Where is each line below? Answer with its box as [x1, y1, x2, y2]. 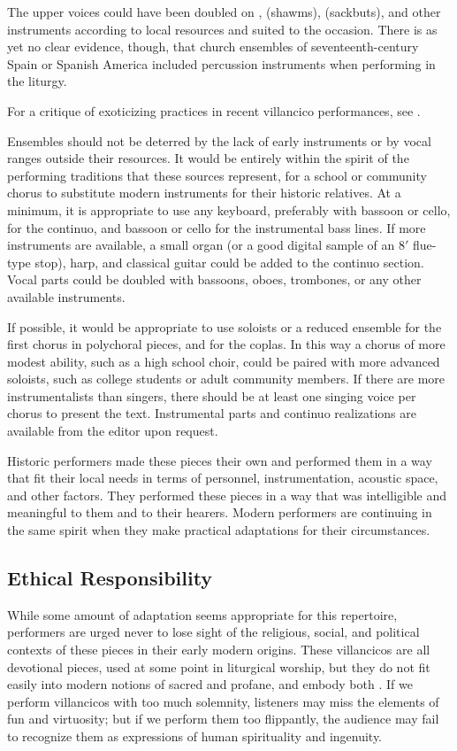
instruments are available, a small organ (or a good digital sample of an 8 [7, 236, 406, 254]
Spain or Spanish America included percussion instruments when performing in [7, 54, 436, 73]
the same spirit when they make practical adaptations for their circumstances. [7, 521, 430, 539]
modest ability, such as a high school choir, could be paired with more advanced [7, 352, 440, 370]
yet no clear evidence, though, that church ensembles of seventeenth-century [7, 37, 419, 56]
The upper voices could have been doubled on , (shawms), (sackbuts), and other [7, 3, 441, 20]
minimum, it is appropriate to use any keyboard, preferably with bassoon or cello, [7, 200, 451, 219]
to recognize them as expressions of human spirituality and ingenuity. [7, 726, 383, 745]
